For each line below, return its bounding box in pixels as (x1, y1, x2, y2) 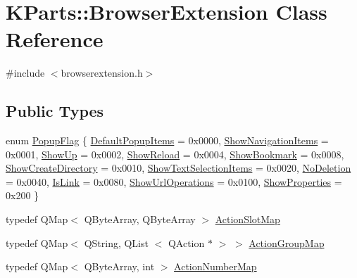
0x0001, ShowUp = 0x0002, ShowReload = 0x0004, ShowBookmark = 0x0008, (6, 146, 344, 161)
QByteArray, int (84, 259, 155, 274)
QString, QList (84, 235, 149, 250)
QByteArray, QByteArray (84, 212, 196, 227)
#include (6, 65, 45, 80)
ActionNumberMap (174, 259, 257, 274)
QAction (168, 235, 205, 250)
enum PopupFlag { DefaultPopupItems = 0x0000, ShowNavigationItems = (6, 133, 329, 148)
